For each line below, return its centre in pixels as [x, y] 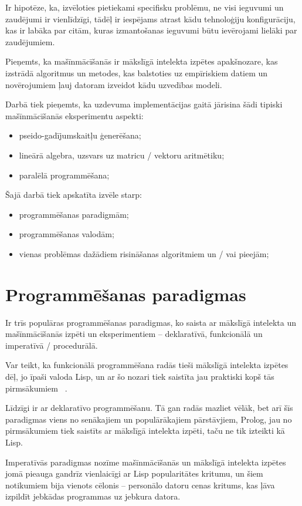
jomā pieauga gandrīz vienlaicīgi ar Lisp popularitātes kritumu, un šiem [134, 473]
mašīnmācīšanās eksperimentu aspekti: [74, 115]
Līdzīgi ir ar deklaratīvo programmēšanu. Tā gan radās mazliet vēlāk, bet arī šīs [149, 408]
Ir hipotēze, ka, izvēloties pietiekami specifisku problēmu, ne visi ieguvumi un [145, 7]
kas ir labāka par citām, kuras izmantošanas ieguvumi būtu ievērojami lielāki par [151, 30]
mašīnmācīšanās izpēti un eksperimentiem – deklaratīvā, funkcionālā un [134, 334]
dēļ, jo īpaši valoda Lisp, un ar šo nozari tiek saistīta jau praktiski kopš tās [140, 376]
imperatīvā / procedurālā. [52, 345]
